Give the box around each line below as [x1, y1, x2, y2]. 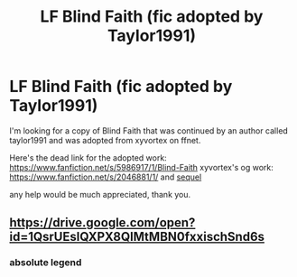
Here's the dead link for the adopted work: [9, 152, 167, 163]
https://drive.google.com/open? [9, 215, 196, 231]
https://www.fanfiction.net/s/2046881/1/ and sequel [9, 171, 202, 182]
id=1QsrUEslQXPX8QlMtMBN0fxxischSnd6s [9, 229, 265, 245]
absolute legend [9, 256, 82, 269]
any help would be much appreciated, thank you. [9, 189, 191, 199]
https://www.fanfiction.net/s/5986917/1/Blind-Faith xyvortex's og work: [9, 162, 274, 172]
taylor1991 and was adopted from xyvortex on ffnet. [9, 134, 201, 145]
